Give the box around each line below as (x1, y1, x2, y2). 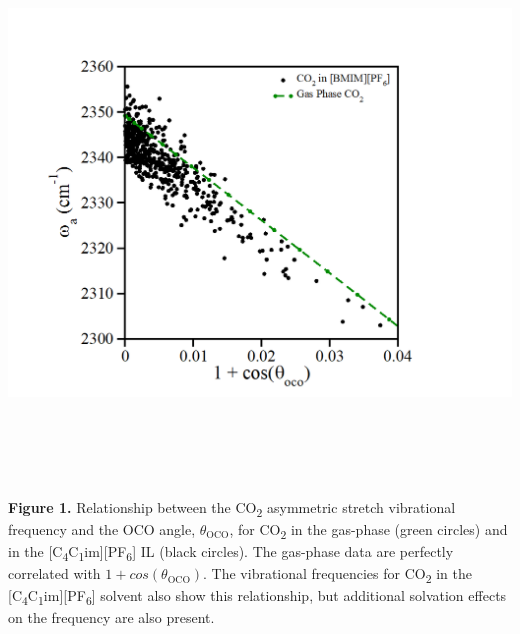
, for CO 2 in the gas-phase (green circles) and (229, 518, 508, 542)
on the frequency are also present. (8, 607, 215, 628)
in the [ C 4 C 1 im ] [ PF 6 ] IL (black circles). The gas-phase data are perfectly (8, 540, 454, 564)
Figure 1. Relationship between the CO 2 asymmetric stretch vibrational (8, 496, 456, 520)
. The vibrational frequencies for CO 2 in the (203, 563, 472, 586)
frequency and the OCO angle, (8, 518, 196, 539)
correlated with (8, 563, 101, 584)
